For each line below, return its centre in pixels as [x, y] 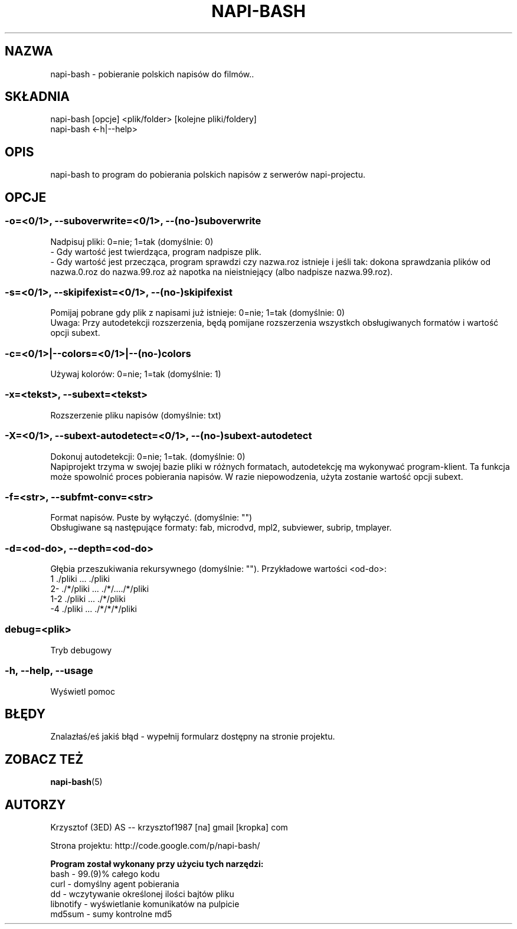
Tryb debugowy [81, 650]
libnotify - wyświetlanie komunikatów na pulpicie [145, 904]
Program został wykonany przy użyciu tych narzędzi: [157, 864]
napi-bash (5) [76, 782]
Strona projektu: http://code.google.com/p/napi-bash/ [155, 846]
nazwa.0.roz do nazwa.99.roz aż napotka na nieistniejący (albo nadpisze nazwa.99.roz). [222, 271]
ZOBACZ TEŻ [44, 759]
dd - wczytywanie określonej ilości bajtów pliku [142, 894]
